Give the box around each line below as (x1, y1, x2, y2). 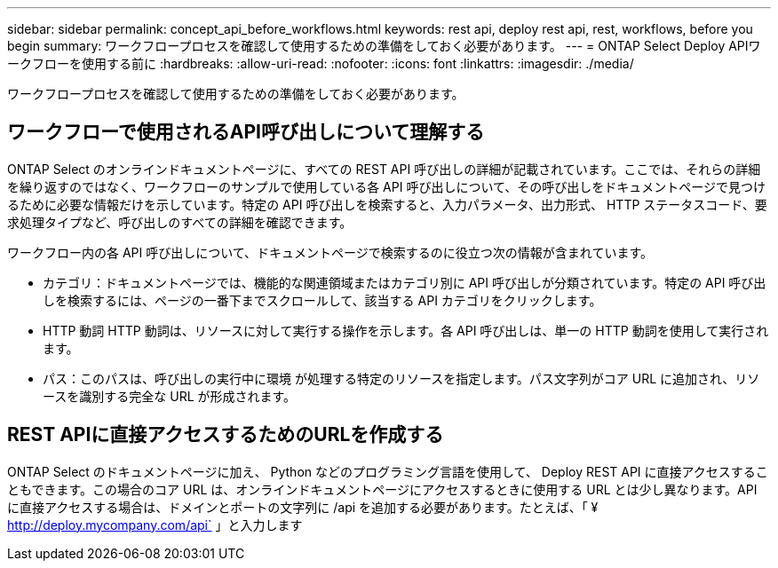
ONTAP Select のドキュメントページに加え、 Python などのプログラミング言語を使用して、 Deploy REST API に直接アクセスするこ (7, 463, 768, 479)
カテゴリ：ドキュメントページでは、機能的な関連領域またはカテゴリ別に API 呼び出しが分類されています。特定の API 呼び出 (43, 274, 766, 290)
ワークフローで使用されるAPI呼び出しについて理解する (7, 121, 485, 144)
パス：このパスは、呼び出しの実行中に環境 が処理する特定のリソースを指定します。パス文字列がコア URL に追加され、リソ (43, 370, 760, 386)
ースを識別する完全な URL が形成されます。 (43, 388, 297, 404)
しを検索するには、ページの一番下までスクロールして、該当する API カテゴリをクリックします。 (43, 292, 602, 308)
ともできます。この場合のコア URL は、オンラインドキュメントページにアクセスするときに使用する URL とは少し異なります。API (7, 481, 758, 497)
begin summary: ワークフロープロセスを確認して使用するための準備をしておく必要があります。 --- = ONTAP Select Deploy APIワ (7, 38, 761, 53)
